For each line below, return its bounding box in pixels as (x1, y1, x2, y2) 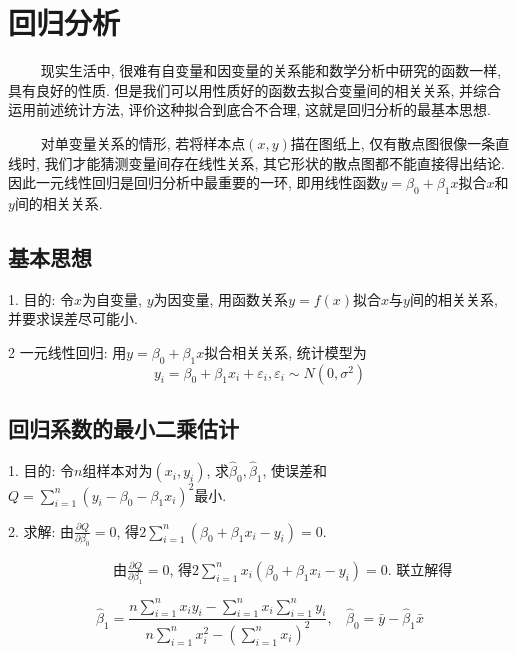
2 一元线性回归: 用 (8, 341, 127, 362)
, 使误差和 (262, 460, 328, 481)
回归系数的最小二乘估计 (8, 413, 239, 444)
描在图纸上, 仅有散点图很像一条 (290, 132, 496, 153)
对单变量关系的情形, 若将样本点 (40, 132, 246, 153)
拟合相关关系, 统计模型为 (204, 341, 367, 362)
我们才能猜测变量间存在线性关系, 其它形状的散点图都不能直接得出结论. (44, 152, 505, 173)
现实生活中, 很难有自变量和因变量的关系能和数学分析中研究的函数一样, (40, 60, 502, 81)
